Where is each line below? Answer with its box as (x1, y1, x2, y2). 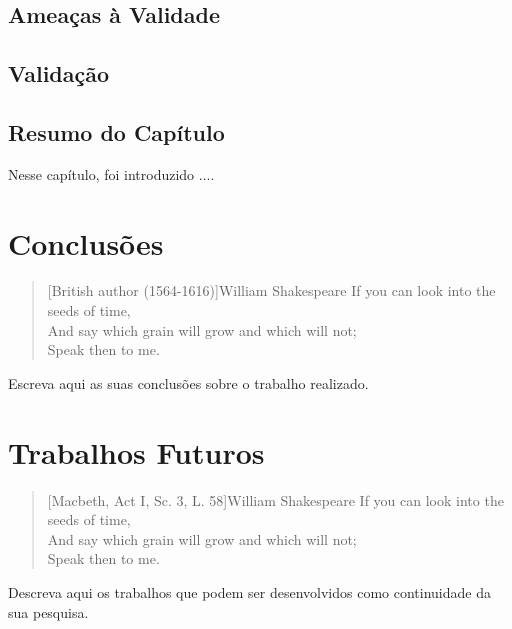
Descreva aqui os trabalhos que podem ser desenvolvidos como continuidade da (8, 581, 491, 602)
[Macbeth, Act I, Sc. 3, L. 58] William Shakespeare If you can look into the (47, 489, 504, 510)
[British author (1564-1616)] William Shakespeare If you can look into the (47, 280, 496, 301)
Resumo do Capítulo (8, 116, 225, 147)
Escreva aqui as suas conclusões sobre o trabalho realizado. (8, 372, 369, 393)
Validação (8, 58, 110, 89)
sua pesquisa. (8, 601, 89, 622)
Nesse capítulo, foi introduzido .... (8, 163, 215, 184)
